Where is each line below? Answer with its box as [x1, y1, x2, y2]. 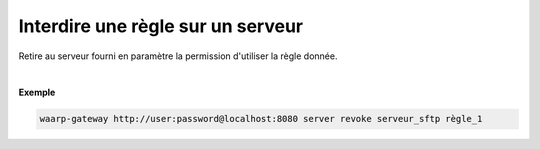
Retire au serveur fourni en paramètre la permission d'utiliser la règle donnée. [18, 50, 338, 62]
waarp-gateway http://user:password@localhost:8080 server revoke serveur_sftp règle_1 [39, 113, 483, 125]
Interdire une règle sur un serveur [18, 15, 304, 37]
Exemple [18, 86, 56, 99]
